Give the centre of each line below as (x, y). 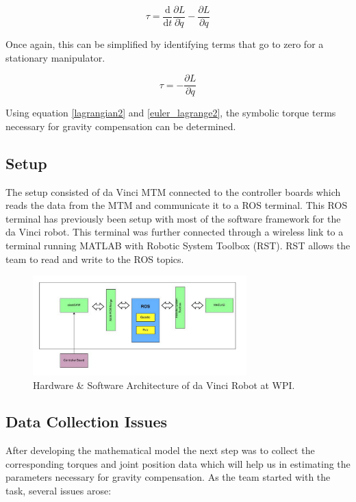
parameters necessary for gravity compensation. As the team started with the (168, 477)
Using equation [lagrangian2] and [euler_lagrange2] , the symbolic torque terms (171, 113)
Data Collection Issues (87, 422)
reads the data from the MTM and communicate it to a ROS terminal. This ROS (177, 205)
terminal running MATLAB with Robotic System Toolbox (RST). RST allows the (178, 246)
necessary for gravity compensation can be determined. (121, 126)
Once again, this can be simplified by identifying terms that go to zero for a (165, 44)
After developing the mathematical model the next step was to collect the (160, 450)
